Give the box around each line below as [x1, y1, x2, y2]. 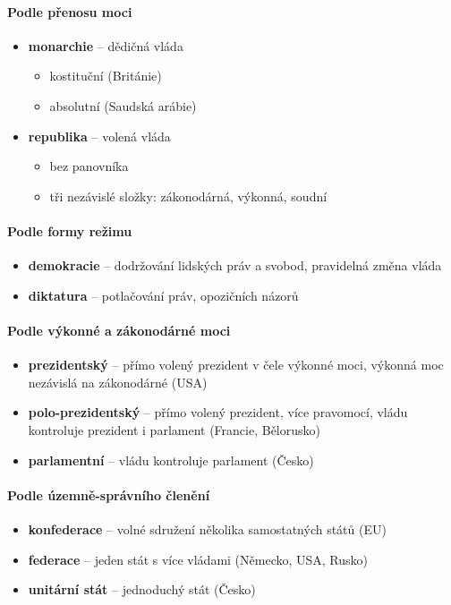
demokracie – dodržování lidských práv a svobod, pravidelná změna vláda [28, 256, 442, 275]
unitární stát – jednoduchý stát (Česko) [28, 580, 256, 599]
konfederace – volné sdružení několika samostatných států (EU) [28, 519, 387, 538]
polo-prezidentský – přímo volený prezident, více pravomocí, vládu [28, 403, 408, 422]
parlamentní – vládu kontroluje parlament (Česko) [28, 450, 314, 469]
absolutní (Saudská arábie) [49, 96, 197, 115]
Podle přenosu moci [7, 2, 132, 21]
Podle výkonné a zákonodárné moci [7, 320, 231, 339]
